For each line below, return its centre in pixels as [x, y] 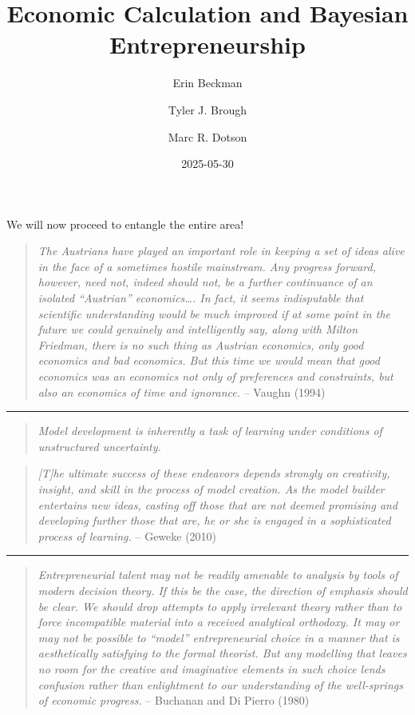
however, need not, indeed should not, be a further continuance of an [205, 282]
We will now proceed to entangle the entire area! [125, 224]
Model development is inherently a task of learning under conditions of [210, 431]
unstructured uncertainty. [99, 446]
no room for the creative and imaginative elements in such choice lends [211, 668]
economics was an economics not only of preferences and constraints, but [215, 376]
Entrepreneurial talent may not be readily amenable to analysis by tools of [218, 575]
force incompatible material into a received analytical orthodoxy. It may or [219, 622]
